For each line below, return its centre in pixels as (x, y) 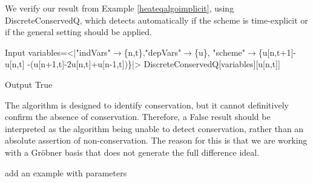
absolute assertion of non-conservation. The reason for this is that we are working (156, 140)
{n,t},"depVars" (153, 52)
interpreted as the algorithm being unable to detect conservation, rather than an (154, 128)
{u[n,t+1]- (277, 52)
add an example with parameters (66, 172)
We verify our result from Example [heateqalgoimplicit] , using (120, 8)
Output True (29, 84)
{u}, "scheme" (219, 52)
